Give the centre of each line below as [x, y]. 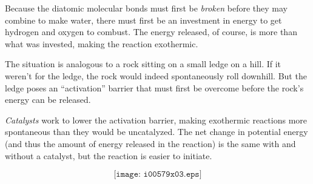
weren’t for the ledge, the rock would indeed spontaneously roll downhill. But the [156, 75]
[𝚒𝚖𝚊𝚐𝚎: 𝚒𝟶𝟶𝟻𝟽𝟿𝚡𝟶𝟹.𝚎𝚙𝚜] [158, 175]
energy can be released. [48, 100]
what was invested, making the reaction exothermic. [102, 43]
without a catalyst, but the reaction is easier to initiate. [109, 155]
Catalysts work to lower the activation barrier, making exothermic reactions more [156, 120]
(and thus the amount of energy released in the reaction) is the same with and [150, 143]
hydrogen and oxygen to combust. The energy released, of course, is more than [151, 32]
